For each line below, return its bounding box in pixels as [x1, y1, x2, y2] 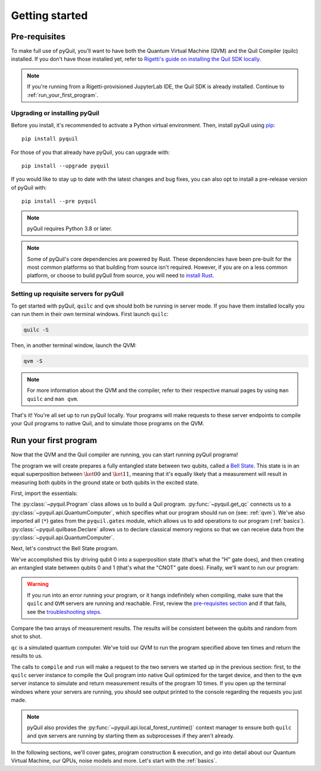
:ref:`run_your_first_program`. [27, 91, 99, 98]
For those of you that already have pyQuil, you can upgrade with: [11, 149, 170, 156]
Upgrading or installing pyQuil [11, 109, 99, 117]
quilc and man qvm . [27, 395, 78, 402]
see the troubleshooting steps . [27, 608, 102, 615]
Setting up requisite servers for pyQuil [11, 290, 124, 298]
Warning [27, 581, 49, 588]
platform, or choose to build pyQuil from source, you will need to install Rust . [27, 272, 215, 279]
